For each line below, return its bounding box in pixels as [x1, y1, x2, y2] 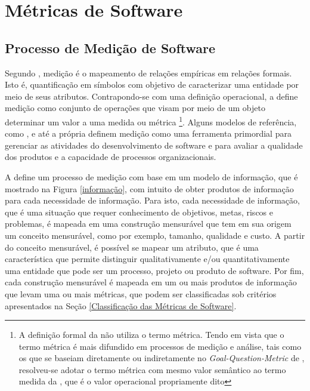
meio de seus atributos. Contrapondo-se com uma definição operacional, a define [5, 90, 298, 102]
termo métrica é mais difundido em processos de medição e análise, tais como [18, 340, 302, 352]
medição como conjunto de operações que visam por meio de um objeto [5, 101, 265, 114]
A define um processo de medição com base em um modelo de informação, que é [5, 170, 298, 183]
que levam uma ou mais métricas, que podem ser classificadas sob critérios [5, 287, 277, 300]
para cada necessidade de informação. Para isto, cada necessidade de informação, [5, 194, 300, 207]
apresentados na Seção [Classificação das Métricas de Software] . [5, 299, 237, 312]
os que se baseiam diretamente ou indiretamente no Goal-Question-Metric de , [18, 352, 305, 364]
